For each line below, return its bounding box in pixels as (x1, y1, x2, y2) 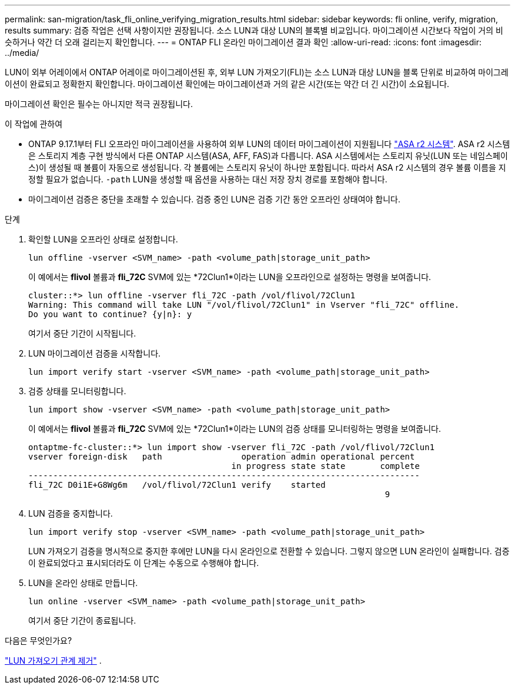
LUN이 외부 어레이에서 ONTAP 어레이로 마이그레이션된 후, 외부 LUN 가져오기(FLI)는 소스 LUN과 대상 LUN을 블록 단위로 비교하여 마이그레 (5, 67, 509, 77)
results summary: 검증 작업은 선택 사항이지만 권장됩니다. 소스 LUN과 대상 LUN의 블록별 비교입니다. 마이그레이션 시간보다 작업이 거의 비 (5, 25, 503, 35)
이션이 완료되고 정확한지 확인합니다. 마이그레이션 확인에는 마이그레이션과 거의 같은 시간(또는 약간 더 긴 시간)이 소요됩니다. (5, 79, 450, 89)
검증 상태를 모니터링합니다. (28, 386, 126, 396)
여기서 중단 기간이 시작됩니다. (28, 328, 136, 338)
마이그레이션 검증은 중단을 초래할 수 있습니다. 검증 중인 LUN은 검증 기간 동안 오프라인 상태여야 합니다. (28, 194, 401, 204)
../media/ (5, 48, 39, 58)
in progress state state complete (231, 461, 420, 471)
